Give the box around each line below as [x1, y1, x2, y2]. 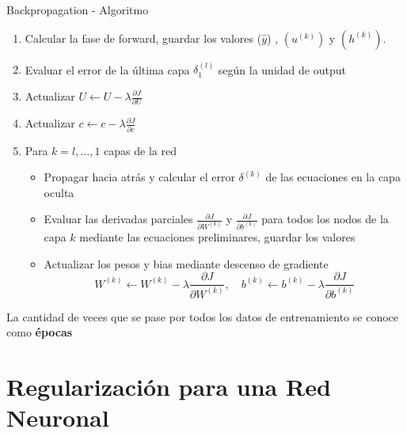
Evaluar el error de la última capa [25, 61, 190, 78]
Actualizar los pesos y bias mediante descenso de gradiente [44, 255, 329, 272]
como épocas [6, 324, 73, 340]
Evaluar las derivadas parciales [44, 211, 193, 227]
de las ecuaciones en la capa [265, 169, 401, 185]
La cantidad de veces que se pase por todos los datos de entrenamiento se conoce [6, 308, 398, 325]
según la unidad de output [218, 61, 346, 78]
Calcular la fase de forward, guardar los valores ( [25, 29, 262, 46]
